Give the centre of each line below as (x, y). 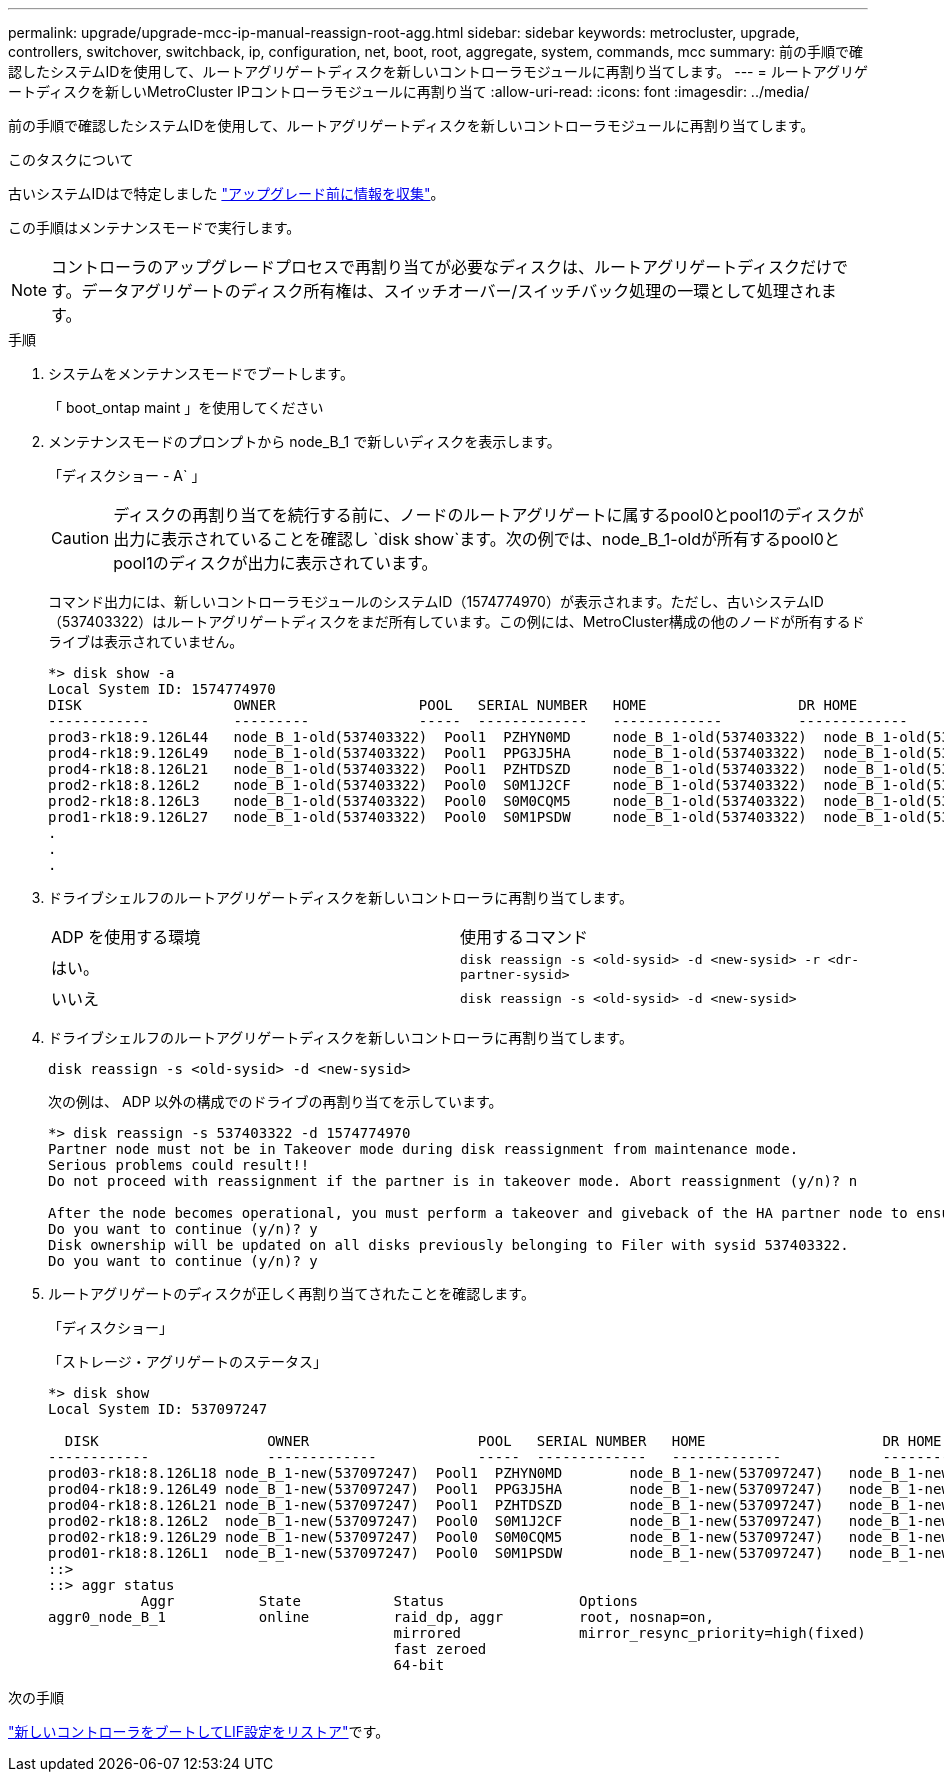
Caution (80, 538)
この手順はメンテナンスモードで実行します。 (154, 227)
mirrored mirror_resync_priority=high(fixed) (629, 1633)
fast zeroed (440, 1649)
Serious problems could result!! (179, 1165)
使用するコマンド (524, 937)
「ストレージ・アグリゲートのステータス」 (188, 1361)
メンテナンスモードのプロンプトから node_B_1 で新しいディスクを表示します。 (304, 441)
